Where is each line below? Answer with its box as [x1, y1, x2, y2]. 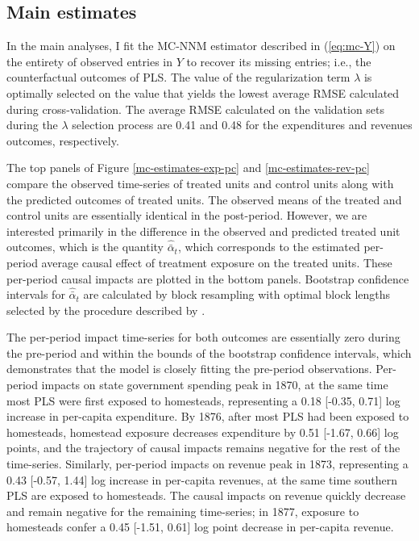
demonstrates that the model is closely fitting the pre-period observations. [6, 360, 372, 377]
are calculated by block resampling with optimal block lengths [83, 286, 391, 303]
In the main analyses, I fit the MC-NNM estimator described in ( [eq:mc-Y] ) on [6, 37, 396, 54]
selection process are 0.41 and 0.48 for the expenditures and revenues [72, 116, 413, 133]
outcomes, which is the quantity [6, 238, 164, 255]
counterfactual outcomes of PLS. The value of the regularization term [6, 69, 351, 86]
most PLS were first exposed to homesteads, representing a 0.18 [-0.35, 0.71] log [6, 392, 400, 409]
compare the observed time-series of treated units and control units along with [6, 174, 394, 191]
